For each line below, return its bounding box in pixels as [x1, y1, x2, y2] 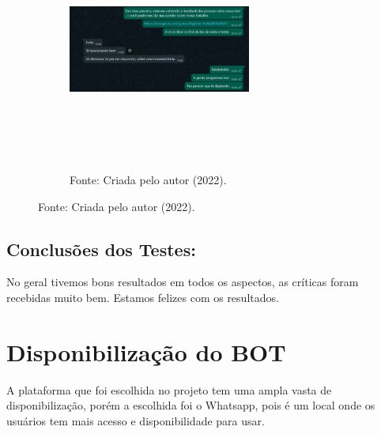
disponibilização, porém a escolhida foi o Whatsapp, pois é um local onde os [6, 397, 375, 413]
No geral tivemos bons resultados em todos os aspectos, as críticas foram [6, 274, 359, 290]
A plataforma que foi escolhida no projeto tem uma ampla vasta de [6, 381, 332, 398]
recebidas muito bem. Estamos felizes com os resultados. [6, 289, 279, 305]
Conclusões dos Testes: [6, 236, 196, 261]
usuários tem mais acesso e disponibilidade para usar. [6, 412, 265, 428]
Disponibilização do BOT [6, 335, 286, 368]
